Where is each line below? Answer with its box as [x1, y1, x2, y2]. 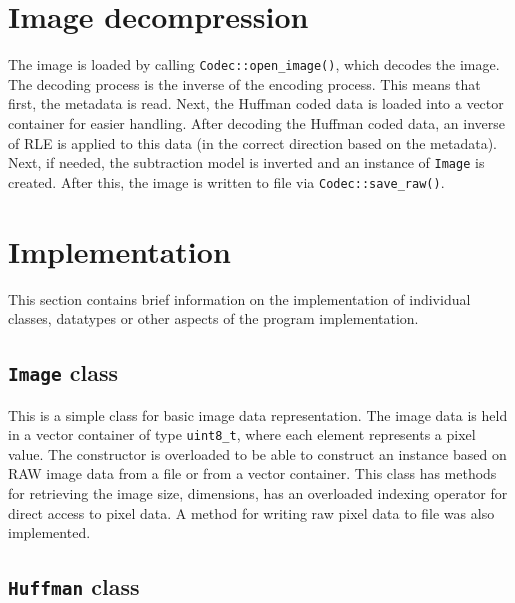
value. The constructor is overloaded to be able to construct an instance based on [8, 443, 507, 464]
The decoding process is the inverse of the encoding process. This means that [8, 73, 481, 94]
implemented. [8, 522, 91, 543]
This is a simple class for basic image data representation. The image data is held [8, 404, 508, 425]
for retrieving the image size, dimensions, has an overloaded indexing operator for [8, 483, 508, 503]
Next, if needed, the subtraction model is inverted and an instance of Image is [8, 152, 485, 173]
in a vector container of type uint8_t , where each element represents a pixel [8, 424, 476, 445]
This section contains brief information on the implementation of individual [8, 288, 471, 309]
